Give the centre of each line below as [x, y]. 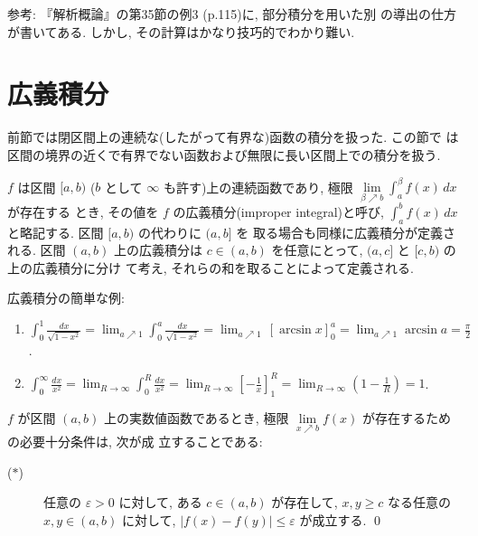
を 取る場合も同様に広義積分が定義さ [346, 232]
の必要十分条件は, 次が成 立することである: [135, 442]
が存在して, [305, 502]
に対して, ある [160, 502]
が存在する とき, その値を [83, 211]
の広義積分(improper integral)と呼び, [278, 211]
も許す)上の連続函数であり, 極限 [258, 186]
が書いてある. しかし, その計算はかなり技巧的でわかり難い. [181, 31]
